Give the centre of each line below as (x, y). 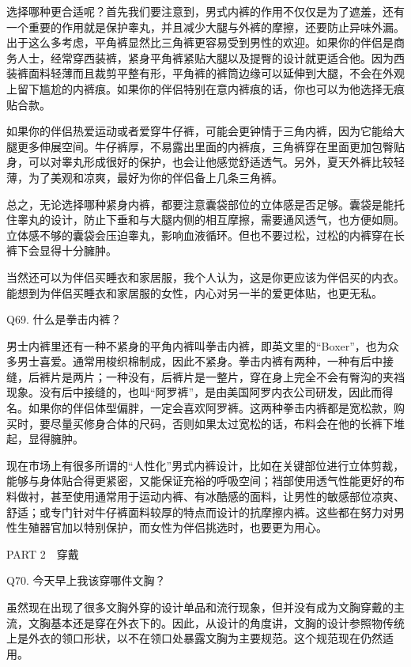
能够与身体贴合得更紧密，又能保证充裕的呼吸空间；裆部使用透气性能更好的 (200, 481)
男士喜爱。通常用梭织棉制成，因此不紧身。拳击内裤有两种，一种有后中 (200, 361)
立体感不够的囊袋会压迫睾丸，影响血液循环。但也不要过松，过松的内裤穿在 (200, 235)
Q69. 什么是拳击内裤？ (64, 319)
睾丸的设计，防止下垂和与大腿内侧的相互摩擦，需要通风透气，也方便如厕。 (211, 220)
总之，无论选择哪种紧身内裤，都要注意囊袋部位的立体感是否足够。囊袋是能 (200, 204)
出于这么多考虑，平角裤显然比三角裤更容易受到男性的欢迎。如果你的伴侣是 (200, 42)
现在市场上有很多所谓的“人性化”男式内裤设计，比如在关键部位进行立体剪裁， (205, 465)
